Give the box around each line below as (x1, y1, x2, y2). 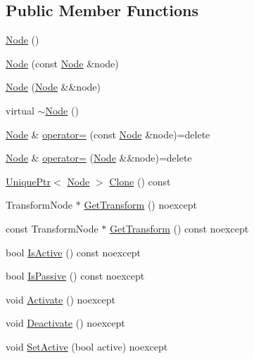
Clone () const (109, 174, 171, 188)
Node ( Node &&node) (6, 79, 101, 94)
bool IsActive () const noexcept (6, 244, 141, 259)
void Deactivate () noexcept (6, 315, 125, 330)
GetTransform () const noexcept (110, 221, 249, 235)
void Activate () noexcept (6, 292, 115, 306)
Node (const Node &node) (6, 56, 119, 70)
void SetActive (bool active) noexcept (6, 339, 168, 353)
